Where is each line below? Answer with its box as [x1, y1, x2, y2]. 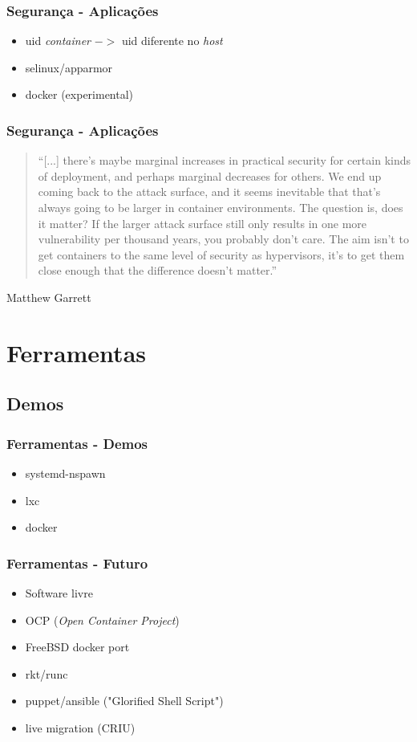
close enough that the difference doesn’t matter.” [38, 262, 277, 279]
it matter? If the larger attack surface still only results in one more [38, 214, 367, 231]
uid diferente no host [121, 32, 223, 49]
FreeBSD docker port [25, 638, 130, 655]
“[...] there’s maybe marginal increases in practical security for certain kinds [38, 152, 411, 169]
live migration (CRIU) [25, 719, 136, 736]
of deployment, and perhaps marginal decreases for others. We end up [38, 167, 382, 184]
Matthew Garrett [6, 288, 91, 305]
